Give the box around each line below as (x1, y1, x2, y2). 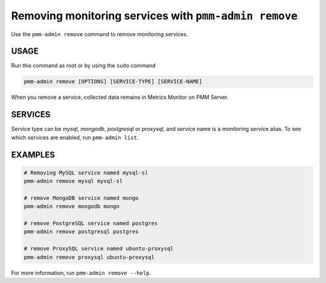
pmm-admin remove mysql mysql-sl (24, 178, 123, 185)
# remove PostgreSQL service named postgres (24, 220, 158, 227)
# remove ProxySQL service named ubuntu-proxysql (24, 245, 174, 252)
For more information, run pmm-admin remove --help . (11, 269, 151, 276)
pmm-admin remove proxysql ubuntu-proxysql (24, 253, 155, 261)
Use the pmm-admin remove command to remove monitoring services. (11, 30, 188, 37)
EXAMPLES (11, 150, 56, 160)
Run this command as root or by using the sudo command (11, 62, 156, 69)
